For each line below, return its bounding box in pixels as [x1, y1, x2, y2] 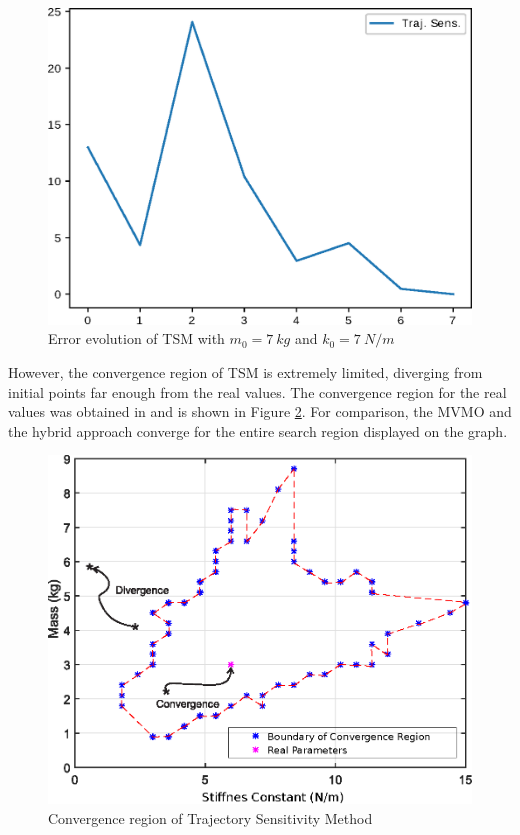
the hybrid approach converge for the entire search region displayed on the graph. [8, 420, 508, 441]
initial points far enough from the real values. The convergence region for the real [8, 381, 507, 402]
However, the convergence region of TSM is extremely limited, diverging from [8, 361, 483, 382]
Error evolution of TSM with [48, 328, 225, 349]
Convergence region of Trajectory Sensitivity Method [48, 807, 373, 828]
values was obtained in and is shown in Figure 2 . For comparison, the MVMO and [8, 401, 512, 422]
